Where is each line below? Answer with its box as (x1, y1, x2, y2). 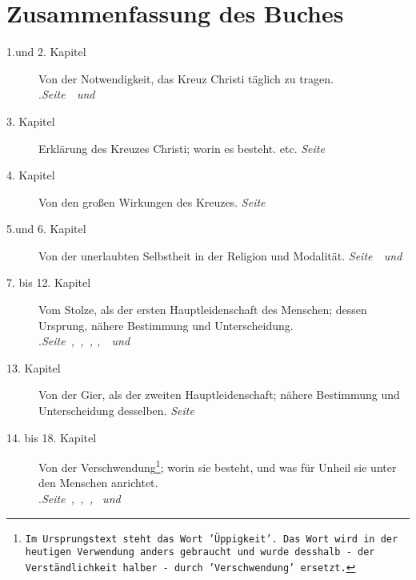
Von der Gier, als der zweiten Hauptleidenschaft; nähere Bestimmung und (38, 386, 400, 403)
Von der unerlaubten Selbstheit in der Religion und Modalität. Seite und (38, 247, 402, 264)
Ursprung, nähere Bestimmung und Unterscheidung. (38, 316, 294, 333)
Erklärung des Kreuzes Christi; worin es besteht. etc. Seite (38, 139, 325, 156)
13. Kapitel (6, 359, 61, 376)
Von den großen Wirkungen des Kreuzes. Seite (38, 193, 266, 210)
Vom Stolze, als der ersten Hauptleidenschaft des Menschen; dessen (38, 301, 367, 318)
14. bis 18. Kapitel (6, 429, 97, 445)
